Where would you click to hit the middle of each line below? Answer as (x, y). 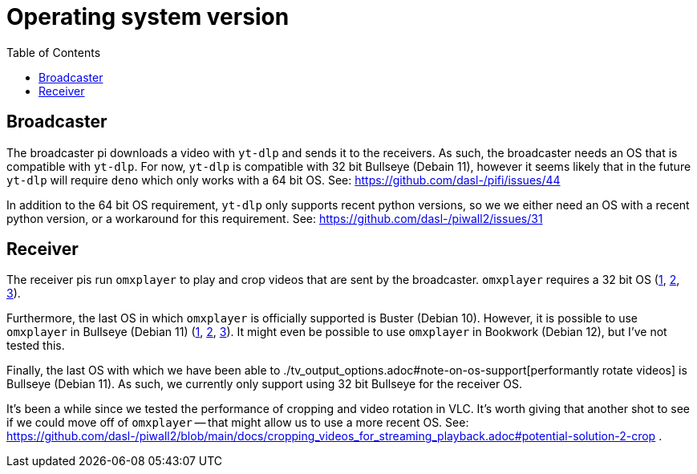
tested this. (36, 346)
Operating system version (148, 17)
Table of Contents (54, 52)
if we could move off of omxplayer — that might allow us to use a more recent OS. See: (238, 423)
